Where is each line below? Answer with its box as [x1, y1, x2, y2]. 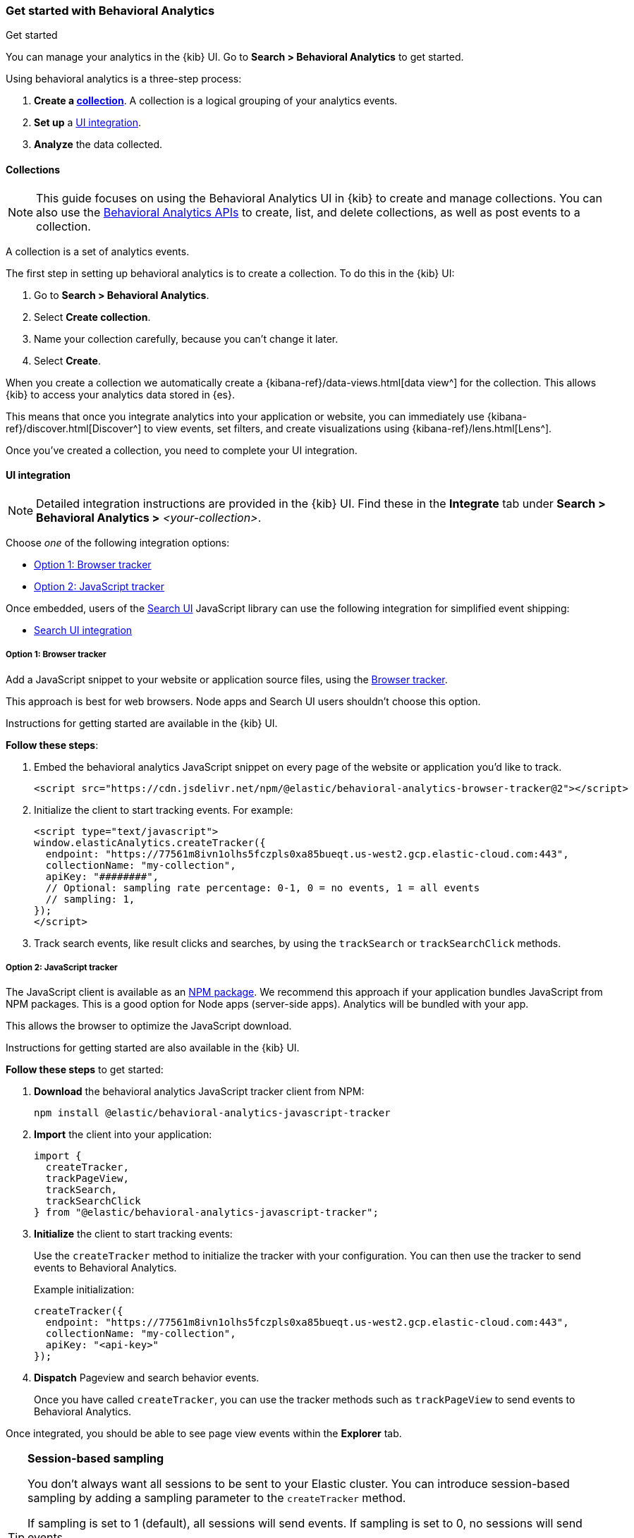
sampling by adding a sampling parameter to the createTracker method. [28, 1491, 406, 1506]
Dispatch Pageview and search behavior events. [34, 1372, 260, 1384]
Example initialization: [34, 1283, 135, 1296]
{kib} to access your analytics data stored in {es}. [6, 388, 235, 401]
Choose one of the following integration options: [6, 536, 230, 549]
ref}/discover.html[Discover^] [6, 422, 142, 434]
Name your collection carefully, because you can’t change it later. [34, 332, 339, 345]
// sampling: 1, [45, 893, 135, 905]
